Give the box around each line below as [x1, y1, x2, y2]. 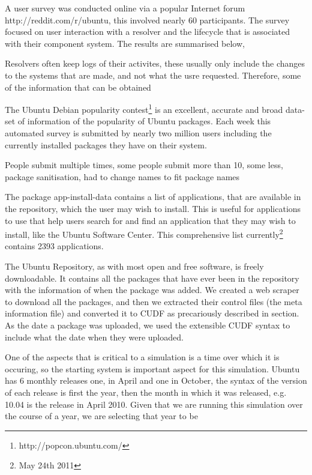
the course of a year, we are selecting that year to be [5, 410, 198, 422]
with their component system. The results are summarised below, [5, 37, 245, 49]
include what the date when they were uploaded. [5, 330, 184, 343]
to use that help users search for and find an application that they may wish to [5, 214, 296, 226]
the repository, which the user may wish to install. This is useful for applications [5, 202, 301, 214]
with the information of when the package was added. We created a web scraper [5, 283, 299, 296]
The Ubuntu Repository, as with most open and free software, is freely [5, 260, 264, 272]
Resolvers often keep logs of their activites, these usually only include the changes [5, 57, 305, 70]
